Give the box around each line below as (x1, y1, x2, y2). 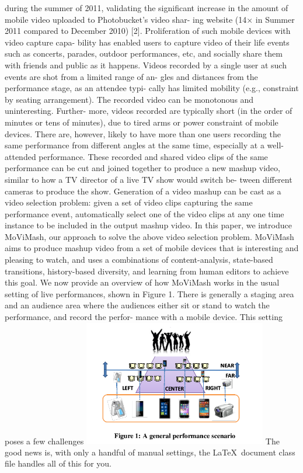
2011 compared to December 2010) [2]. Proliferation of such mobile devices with (5, 25, 291, 37)
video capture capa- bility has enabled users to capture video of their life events (5, 36, 290, 48)
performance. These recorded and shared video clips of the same (39, 150, 268, 162)
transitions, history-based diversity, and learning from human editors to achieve (5, 265, 289, 277)
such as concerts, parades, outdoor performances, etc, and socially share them (5, 47, 283, 60)
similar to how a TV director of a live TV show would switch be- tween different (5, 173, 292, 185)
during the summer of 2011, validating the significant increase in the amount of (5, 2, 288, 13)
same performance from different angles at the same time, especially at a (5, 139, 264, 151)
